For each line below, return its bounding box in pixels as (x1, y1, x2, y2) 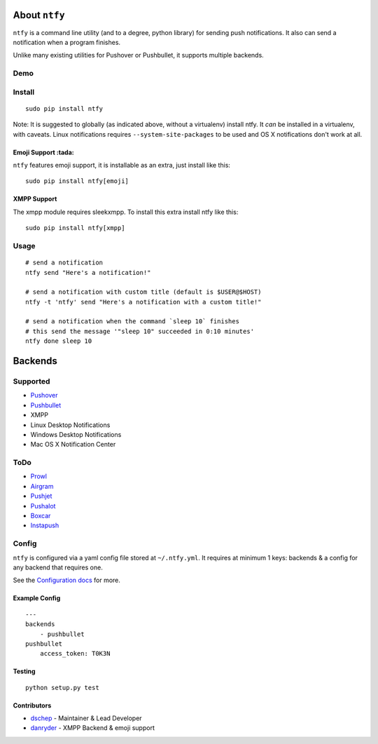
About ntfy (13, 9, 66, 21)
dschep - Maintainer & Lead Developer (30, 714, 143, 722)
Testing (13, 667, 36, 676)
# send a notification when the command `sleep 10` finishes (25, 318, 239, 325)
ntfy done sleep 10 (25, 337, 92, 345)
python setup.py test (25, 684, 99, 691)
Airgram (30, 482, 54, 490)
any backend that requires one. (13, 563, 103, 571)
